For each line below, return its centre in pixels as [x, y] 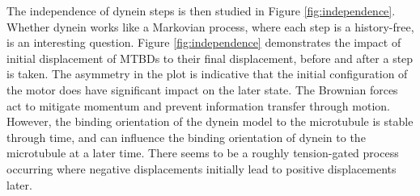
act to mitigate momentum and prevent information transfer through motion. [198, 105]
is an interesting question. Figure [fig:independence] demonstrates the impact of [204, 42]
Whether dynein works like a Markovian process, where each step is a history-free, [210, 26]
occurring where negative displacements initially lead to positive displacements [202, 168]
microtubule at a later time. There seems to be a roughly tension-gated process [203, 153]
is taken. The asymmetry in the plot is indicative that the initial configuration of [207, 74]
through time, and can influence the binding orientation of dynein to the [186, 137]
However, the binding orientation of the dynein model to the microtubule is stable [210, 121]
